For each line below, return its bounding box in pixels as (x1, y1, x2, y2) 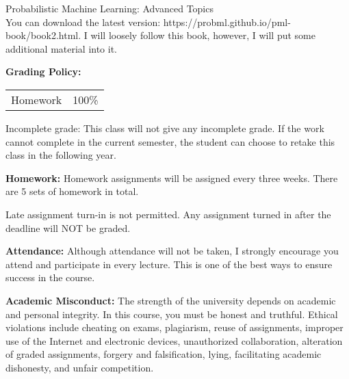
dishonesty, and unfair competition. (5, 360, 154, 374)
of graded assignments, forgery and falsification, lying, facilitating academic (5, 347, 322, 361)
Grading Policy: (5, 64, 81, 79)
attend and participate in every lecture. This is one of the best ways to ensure (5, 257, 333, 271)
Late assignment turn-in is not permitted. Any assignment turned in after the (5, 207, 331, 221)
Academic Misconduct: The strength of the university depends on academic (5, 293, 336, 307)
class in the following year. (5, 148, 116, 162)
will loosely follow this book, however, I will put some (90, 28, 315, 42)
